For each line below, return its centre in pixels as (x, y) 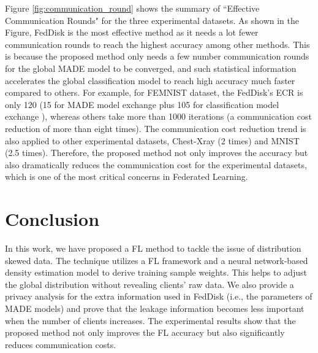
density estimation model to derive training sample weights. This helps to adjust (156, 272)
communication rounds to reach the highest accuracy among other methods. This (157, 44)
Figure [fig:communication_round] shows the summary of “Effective (132, 8)
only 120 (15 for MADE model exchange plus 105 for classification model (142, 104)
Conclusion (52, 219)
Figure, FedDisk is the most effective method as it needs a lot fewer (132, 32)
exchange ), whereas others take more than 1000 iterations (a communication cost (158, 116)
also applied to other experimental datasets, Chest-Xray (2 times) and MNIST (152, 140)
